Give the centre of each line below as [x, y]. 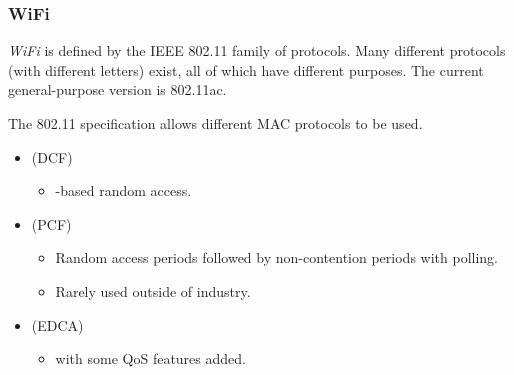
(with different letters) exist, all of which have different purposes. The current [246, 69]
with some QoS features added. [150, 358]
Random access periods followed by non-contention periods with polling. [276, 257]
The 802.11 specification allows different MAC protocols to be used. [215, 123]
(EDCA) [57, 324]
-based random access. [123, 190]
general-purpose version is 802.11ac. [117, 89]
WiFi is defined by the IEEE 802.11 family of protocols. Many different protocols [257, 50]
